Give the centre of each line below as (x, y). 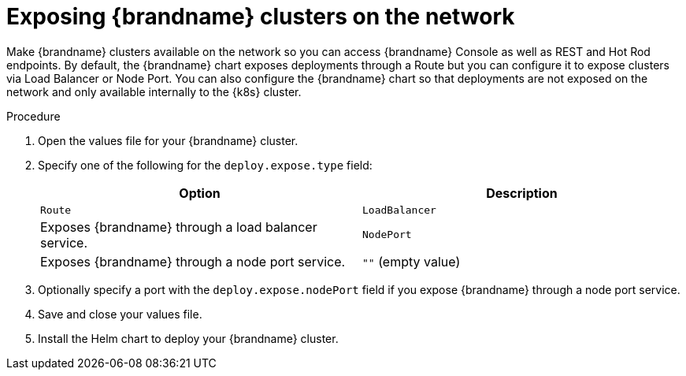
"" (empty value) (412, 261)
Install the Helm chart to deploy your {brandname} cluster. (188, 338)
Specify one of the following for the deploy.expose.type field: (205, 165)
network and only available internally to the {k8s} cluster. (154, 91)
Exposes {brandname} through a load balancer (179, 227)
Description (522, 193)
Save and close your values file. (120, 314)
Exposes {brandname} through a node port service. (193, 261)
